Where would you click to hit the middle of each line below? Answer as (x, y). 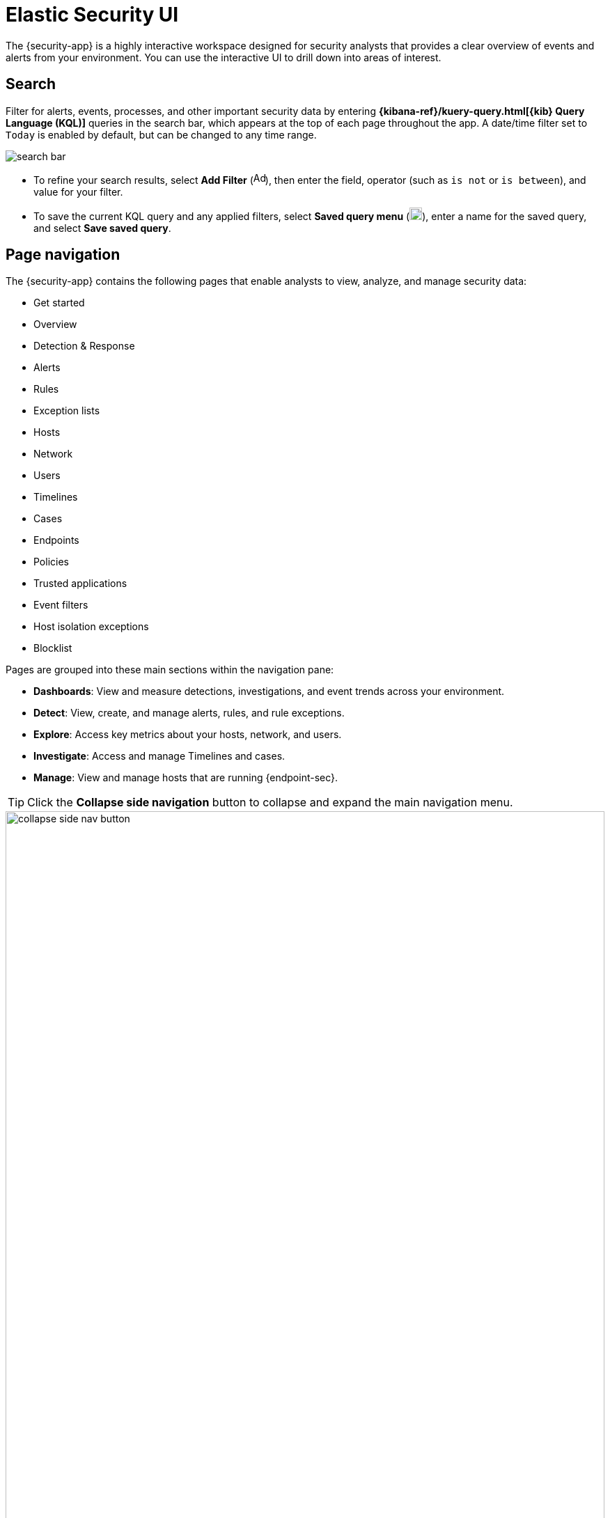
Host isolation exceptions (91, 627)
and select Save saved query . (102, 228)
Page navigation (63, 255)
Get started (59, 303)
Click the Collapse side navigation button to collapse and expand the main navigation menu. (270, 803)
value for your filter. (78, 191)
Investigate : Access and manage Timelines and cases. (159, 756)
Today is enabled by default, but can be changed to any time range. (161, 134)
